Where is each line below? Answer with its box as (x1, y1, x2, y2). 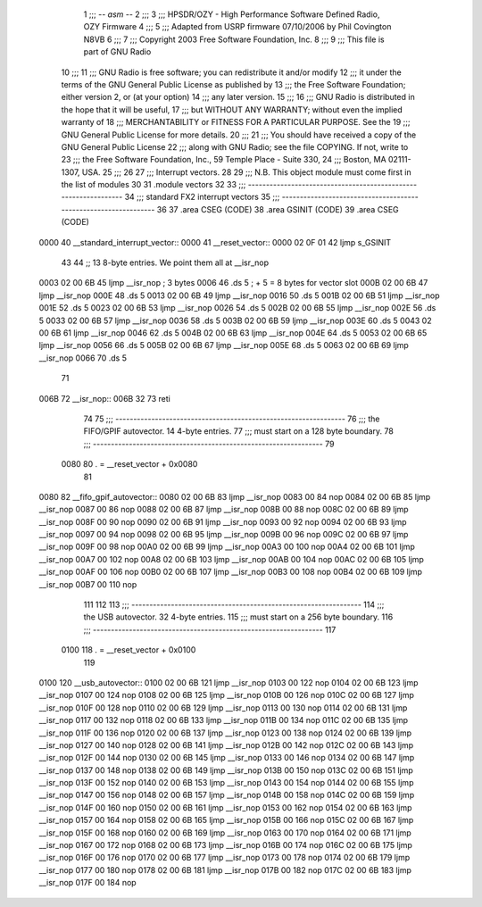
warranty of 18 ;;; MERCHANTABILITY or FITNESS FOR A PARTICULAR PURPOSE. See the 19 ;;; (61, 117, 411, 128)
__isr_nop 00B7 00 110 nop (38, 578, 137, 589)
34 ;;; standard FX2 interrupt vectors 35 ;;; (124, 192, 280, 203)
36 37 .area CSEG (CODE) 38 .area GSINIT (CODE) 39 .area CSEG (156, 204, 399, 214)
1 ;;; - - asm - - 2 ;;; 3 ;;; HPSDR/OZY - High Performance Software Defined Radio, (83, 9, 380, 20)
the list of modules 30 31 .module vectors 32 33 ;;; (61, 179, 246, 190)
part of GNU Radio (83, 46, 152, 57)
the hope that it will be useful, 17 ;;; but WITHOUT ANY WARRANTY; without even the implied (61, 104, 403, 115)
